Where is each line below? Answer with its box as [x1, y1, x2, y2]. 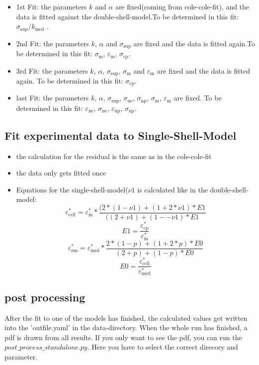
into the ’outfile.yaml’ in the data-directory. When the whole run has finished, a [4, 322, 248, 333]
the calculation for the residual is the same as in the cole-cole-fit [16, 151, 212, 161]
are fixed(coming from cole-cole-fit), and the [115, 1, 250, 11]
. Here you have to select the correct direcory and [87, 342, 238, 352]
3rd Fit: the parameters [16, 65, 88, 76]
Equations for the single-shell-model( [16, 184, 128, 194]
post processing [4, 289, 86, 304]
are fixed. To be [173, 92, 222, 103]
